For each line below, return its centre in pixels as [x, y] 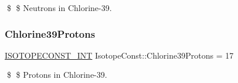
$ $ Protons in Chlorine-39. [57, 75]
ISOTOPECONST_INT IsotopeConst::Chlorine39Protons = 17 [119, 55]
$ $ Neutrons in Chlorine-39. [59, 8]
